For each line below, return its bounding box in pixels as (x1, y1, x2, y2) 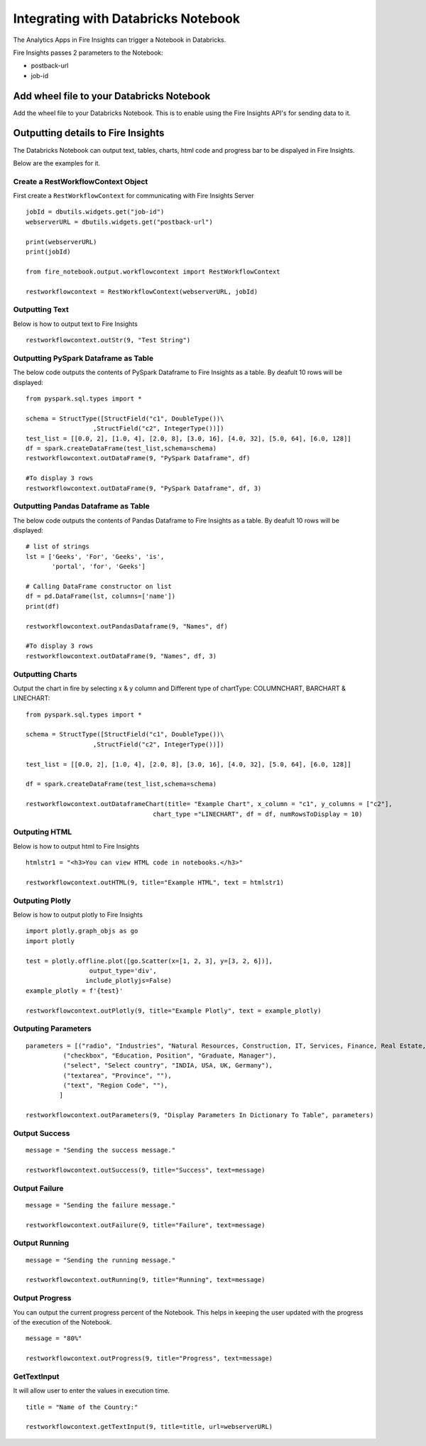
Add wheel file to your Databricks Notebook (13, 89, 211, 102)
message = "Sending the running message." (26, 1256, 176, 1264)
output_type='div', (89, 967, 158, 974)
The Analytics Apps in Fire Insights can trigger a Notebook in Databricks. (13, 36, 226, 44)
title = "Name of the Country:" (26, 1403, 138, 1411)
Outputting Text (13, 305, 69, 315)
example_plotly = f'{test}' (26, 986, 124, 994)
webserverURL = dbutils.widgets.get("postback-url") (26, 217, 213, 226)
